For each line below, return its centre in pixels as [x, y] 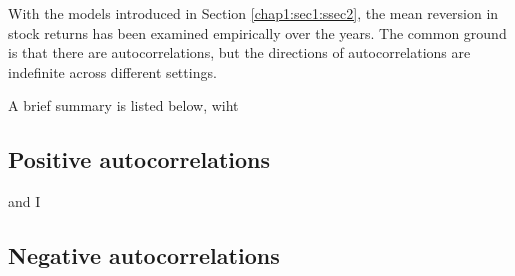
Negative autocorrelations [144, 255]
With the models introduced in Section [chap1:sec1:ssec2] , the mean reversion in [253, 13]
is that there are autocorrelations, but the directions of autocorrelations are [239, 52]
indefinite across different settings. [112, 71]
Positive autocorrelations [139, 159]
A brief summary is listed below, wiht [123, 105]
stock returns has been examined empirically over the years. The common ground [257, 32]
